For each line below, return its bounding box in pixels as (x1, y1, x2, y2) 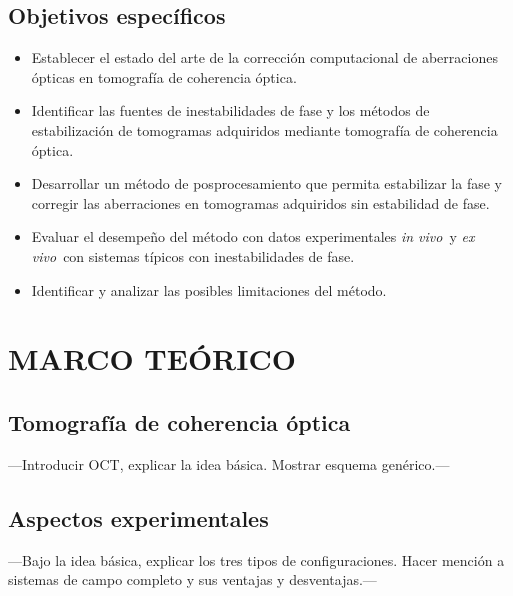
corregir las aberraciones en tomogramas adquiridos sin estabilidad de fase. (31, 192, 490, 213)
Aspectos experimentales (8, 502, 269, 533)
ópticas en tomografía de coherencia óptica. (31, 66, 297, 87)
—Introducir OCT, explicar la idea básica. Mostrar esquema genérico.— (8, 453, 450, 474)
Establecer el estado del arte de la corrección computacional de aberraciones (31, 47, 498, 68)
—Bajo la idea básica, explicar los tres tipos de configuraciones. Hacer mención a (8, 549, 505, 570)
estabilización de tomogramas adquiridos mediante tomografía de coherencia (31, 119, 498, 140)
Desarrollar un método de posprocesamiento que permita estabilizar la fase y (31, 173, 502, 194)
